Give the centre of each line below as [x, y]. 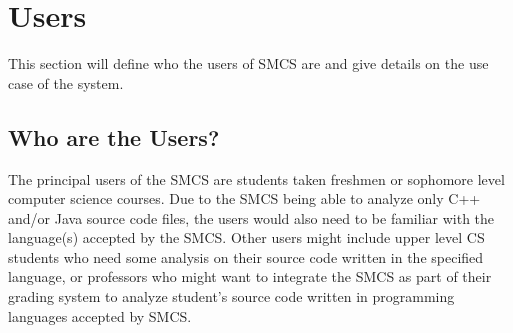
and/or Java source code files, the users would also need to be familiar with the [251, 217]
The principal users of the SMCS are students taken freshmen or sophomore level [256, 178]
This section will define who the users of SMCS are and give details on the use [248, 63]
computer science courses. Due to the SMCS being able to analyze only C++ [244, 198]
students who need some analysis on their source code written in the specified [246, 256]
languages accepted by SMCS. [100, 315]
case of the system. [66, 82]
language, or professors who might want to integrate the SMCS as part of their [250, 276]
